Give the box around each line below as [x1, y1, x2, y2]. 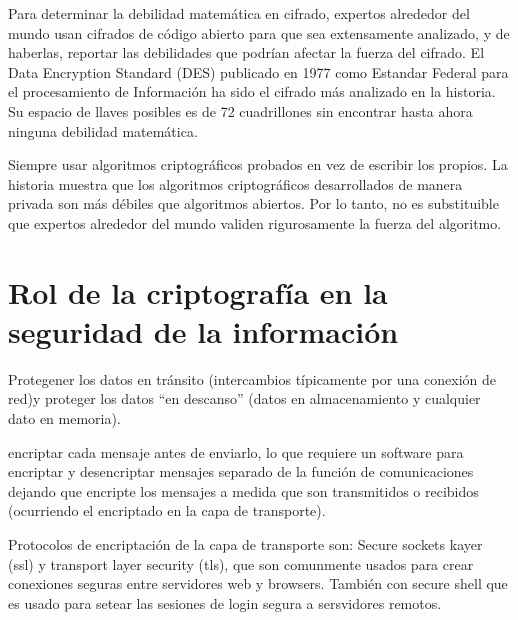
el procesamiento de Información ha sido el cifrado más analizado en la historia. [8, 81, 496, 102]
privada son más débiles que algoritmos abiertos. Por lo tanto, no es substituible [8, 193, 499, 214]
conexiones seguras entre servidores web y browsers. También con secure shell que [8, 573, 508, 594]
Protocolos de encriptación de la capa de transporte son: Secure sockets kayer [8, 534, 483, 554]
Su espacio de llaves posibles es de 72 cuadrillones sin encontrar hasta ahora [8, 100, 473, 121]
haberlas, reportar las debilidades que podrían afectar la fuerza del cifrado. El [8, 42, 485, 63]
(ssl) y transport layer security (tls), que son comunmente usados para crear [8, 553, 474, 574]
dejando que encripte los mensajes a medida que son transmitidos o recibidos [8, 480, 479, 501]
